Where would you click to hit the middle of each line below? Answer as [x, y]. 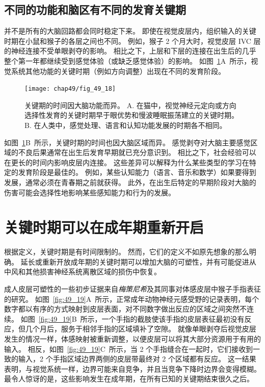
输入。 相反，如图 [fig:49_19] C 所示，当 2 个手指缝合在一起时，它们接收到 [129, 349]
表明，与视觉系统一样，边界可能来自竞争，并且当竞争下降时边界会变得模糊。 [132, 368]
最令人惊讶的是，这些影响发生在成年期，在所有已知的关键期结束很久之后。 [129, 379]
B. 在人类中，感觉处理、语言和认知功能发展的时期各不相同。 [126, 125]
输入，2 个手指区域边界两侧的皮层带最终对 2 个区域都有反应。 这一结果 [137, 359]
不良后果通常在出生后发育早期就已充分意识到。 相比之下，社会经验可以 [137, 152]
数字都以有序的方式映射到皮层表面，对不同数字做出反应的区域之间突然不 [125, 309]
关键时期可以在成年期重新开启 [104, 227]
